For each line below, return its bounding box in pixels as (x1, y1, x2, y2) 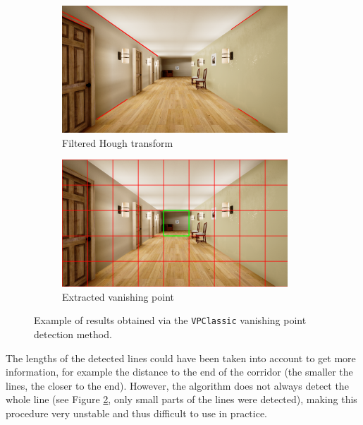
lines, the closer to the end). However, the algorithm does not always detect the (6, 378, 349, 393)
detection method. (34, 327, 112, 342)
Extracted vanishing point (62, 289, 175, 304)
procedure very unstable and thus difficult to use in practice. (6, 406, 268, 420)
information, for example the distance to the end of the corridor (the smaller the (6, 364, 353, 379)
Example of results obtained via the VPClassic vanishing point (34, 313, 307, 328)
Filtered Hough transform (62, 135, 173, 150)
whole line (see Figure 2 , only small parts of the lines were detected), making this (6, 392, 357, 407)
